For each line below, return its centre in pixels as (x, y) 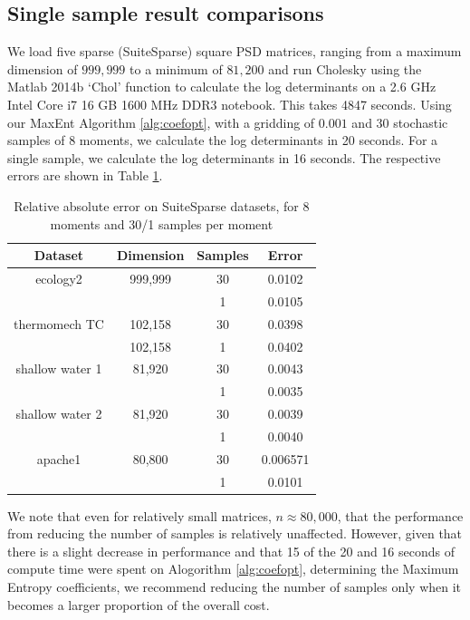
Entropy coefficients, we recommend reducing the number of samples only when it (235, 587)
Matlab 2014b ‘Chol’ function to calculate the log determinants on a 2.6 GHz (222, 87)
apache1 (59, 458)
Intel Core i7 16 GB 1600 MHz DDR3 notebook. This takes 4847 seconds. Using (230, 104)
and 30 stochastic (400, 122)
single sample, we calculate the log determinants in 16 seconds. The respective (224, 157)
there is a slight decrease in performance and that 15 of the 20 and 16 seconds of (231, 551)
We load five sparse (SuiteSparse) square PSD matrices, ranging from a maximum (235, 51)
